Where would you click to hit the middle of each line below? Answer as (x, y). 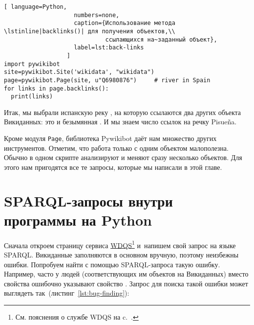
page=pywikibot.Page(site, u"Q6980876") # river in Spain (107, 80)
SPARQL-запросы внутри (88, 200)
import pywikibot (32, 64)
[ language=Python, (35, 7)
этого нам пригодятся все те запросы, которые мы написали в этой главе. (113, 167)
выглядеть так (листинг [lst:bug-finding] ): (67, 293)
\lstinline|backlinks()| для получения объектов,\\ (90, 31)
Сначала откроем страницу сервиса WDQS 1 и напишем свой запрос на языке (120, 244)
